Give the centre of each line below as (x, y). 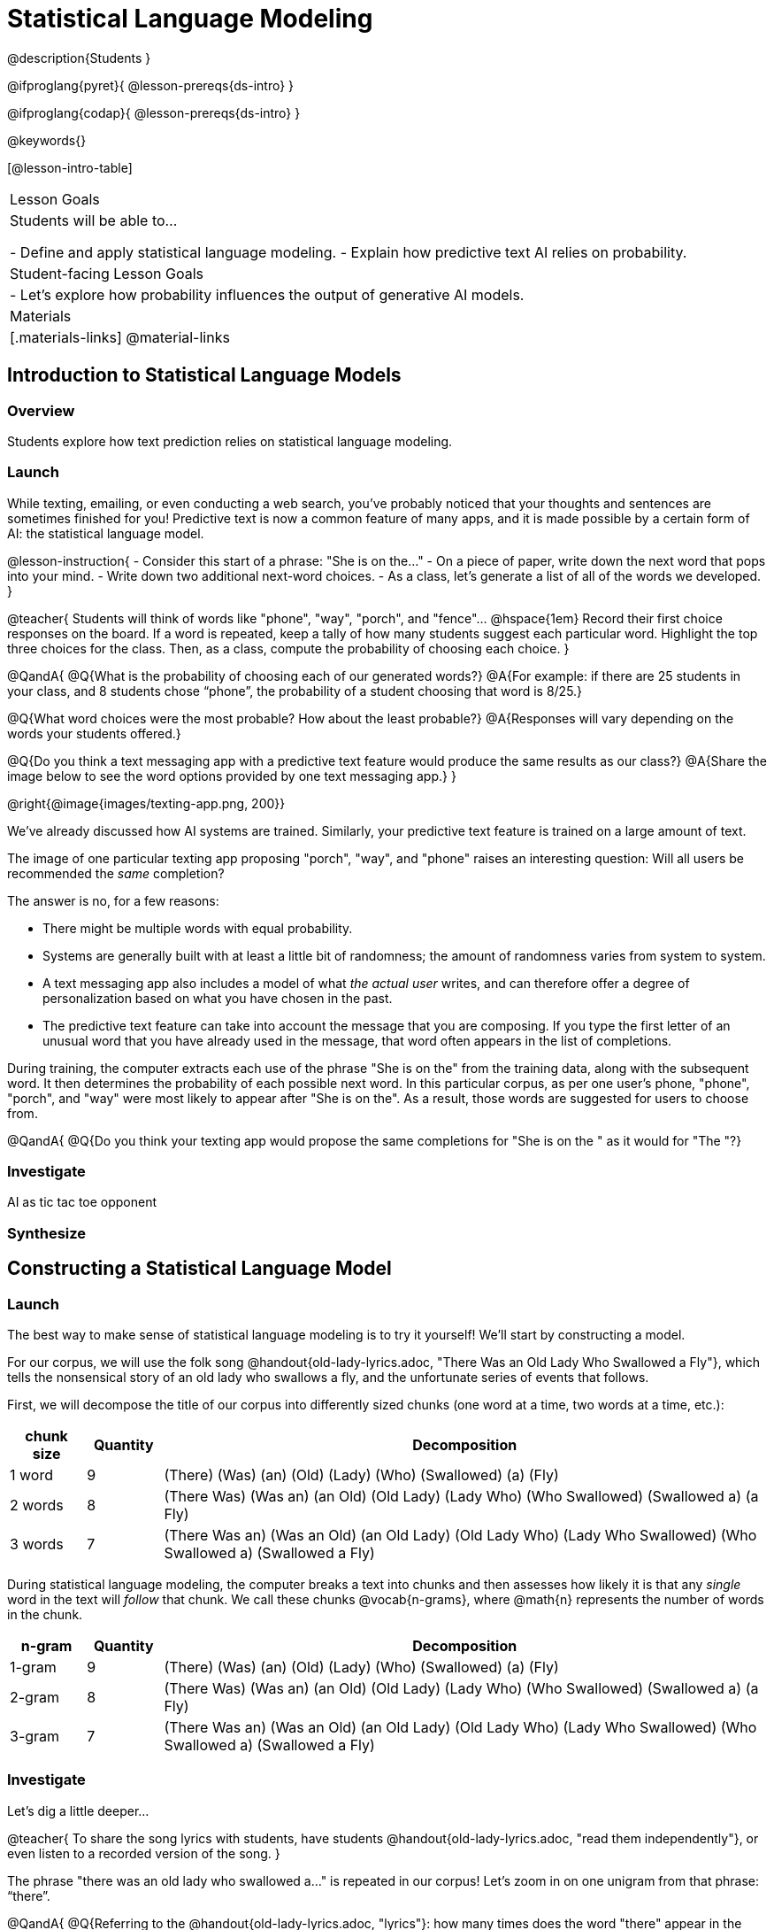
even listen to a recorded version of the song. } (144, 1853)
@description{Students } (79, 58)
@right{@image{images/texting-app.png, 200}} (146, 803)
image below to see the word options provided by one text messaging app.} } (232, 776)
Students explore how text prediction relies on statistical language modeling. (230, 441)
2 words (37, 1505)
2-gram (34, 1698)
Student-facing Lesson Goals (107, 273)
